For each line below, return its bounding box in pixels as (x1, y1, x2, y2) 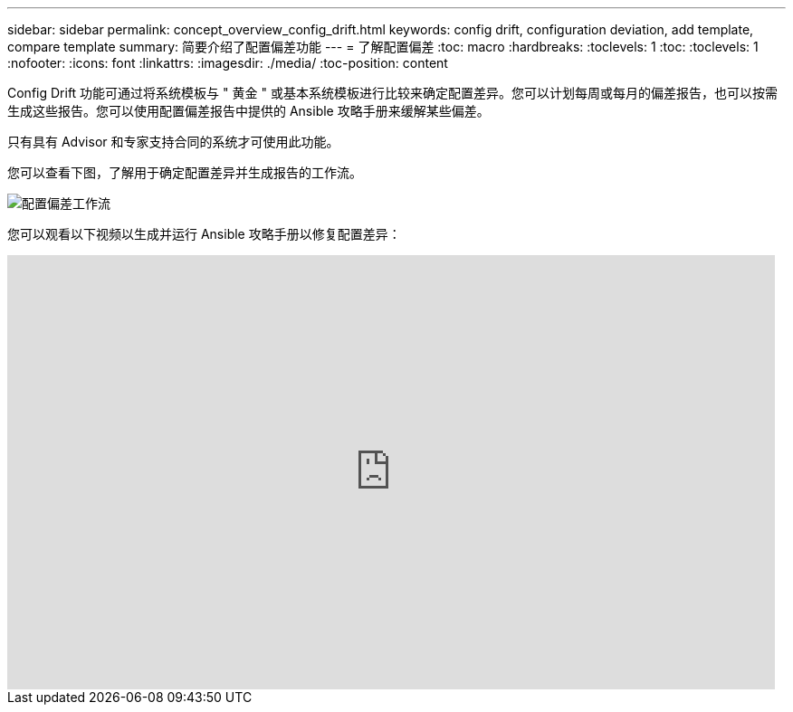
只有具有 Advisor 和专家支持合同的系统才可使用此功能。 (7, 134, 339, 149)
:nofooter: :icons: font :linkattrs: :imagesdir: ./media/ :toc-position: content (7, 55, 448, 71)
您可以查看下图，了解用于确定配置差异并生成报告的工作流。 (7, 165, 362, 180)
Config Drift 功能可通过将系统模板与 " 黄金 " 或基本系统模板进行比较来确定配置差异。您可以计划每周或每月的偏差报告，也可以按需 (7, 85, 778, 100)
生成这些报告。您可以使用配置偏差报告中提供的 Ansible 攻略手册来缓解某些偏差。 (7, 103, 490, 119)
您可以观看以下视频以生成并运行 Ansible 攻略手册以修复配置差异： (7, 226, 401, 242)
